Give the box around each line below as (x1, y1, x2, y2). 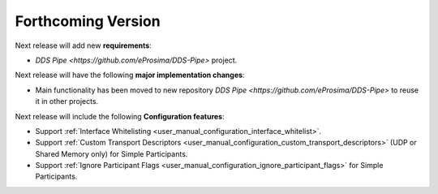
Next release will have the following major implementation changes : (15, 70, 245, 80)
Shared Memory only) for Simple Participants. (35, 149, 188, 158)
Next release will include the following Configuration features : (15, 111, 225, 121)
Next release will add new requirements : (15, 41, 152, 50)
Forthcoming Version (15, 12, 161, 30)
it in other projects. (35, 97, 99, 106)
